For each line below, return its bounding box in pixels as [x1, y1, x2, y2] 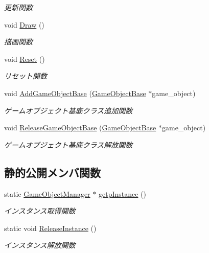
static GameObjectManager [4, 188, 90, 199]
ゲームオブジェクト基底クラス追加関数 [4, 105, 133, 116]
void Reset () [4, 53, 45, 64]
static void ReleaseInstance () [4, 222, 97, 233]
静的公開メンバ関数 [4, 164, 101, 180]
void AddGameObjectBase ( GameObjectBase [4, 87, 146, 98]
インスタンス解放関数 [4, 240, 76, 250]
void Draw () [4, 19, 44, 30]
